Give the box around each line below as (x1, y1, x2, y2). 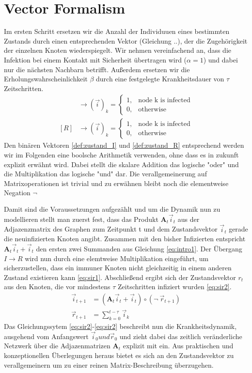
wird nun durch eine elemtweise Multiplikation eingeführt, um (25, 253, 209, 263)
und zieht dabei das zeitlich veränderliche (119, 331, 242, 341)
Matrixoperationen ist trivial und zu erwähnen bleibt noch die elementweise (4, 178, 229, 188)
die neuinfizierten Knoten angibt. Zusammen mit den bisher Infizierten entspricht (4, 233, 246, 244)
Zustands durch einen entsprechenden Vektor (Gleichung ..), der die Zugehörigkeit (4, 35, 248, 46)
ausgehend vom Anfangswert (4, 331, 89, 341)
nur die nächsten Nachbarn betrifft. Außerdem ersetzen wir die (4, 64, 190, 74)
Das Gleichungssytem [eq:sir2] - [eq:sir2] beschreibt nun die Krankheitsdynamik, (4, 321, 237, 331)
